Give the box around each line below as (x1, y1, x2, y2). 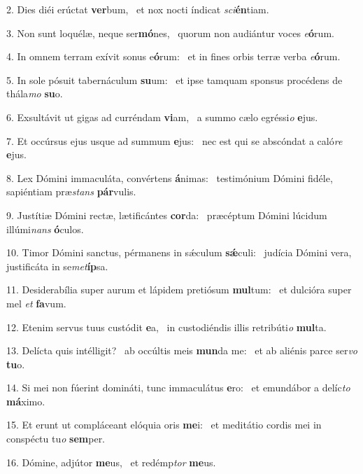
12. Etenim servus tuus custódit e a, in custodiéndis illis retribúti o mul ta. (6, 319, 327, 334)
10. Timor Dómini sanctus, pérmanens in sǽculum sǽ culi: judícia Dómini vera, (6, 245, 352, 260)
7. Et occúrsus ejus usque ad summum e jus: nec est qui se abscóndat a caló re (6, 133, 343, 148)
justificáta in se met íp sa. (6, 258, 108, 273)
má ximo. (6, 393, 45, 408)
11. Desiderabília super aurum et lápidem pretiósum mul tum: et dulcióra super (6, 282, 352, 297)
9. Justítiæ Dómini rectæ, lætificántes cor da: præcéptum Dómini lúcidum (6, 207, 327, 222)
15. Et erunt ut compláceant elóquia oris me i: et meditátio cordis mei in (6, 417, 322, 432)
